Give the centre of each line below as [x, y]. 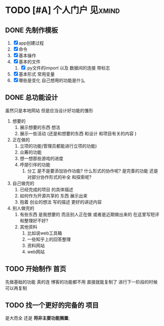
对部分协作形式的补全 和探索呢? [59, 177]
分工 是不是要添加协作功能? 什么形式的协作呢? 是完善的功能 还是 [93, 171]
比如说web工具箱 [45, 233]
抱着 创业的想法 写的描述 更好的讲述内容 [61, 202]
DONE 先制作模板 [32, 30]
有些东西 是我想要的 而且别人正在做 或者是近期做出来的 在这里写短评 [89, 214]
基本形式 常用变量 [37, 74]
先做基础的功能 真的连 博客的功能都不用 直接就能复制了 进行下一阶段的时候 [81, 282]
